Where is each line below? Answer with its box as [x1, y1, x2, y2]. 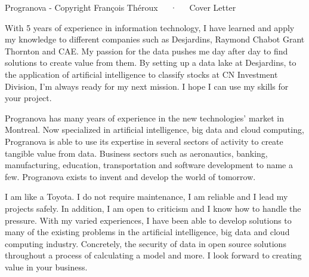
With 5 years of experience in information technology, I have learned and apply [5, 21, 295, 34]
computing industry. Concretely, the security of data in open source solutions [5, 237, 286, 249]
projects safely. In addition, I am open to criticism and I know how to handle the [5, 202, 301, 214]
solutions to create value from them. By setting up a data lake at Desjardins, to [5, 56, 296, 69]
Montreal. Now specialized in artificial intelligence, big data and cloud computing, [5, 123, 304, 136]
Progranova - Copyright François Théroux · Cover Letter [5, 1, 236, 13]
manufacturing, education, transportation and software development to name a [5, 159, 293, 171]
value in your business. [5, 260, 88, 273]
